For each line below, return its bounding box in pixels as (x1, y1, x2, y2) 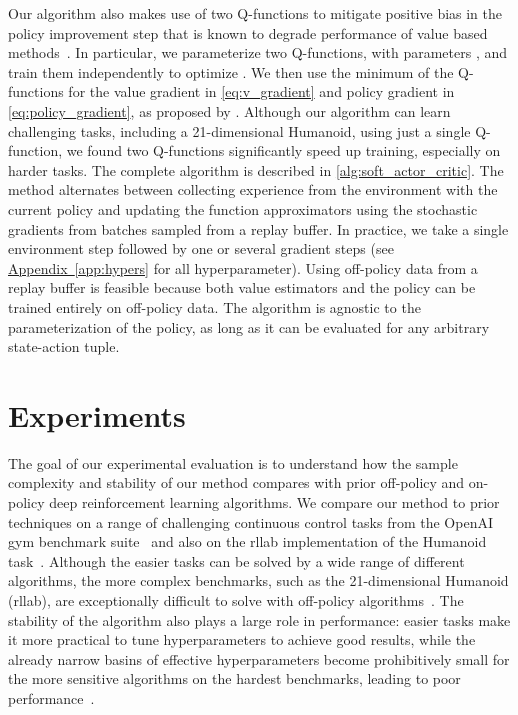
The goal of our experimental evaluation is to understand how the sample (8, 452, 458, 473)
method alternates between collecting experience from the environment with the (8, 179, 498, 200)
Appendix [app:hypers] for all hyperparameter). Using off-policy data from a (8, 257, 478, 278)
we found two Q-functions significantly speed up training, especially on (66, 140, 501, 161)
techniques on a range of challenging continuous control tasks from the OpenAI (8, 511, 493, 532)
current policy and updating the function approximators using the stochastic (8, 198, 478, 219)
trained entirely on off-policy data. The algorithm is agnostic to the (8, 296, 421, 317)
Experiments (8, 394, 186, 435)
